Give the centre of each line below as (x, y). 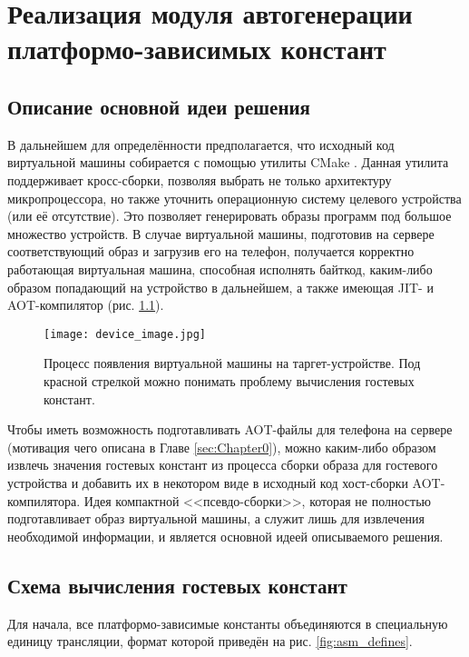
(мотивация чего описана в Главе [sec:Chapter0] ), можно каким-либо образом (222, 447)
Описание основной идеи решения (159, 106)
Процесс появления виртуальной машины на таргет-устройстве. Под (232, 363)
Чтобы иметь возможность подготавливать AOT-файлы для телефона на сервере (230, 429)
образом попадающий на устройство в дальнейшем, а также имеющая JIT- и (220, 287)
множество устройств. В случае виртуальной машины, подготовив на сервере (221, 233)
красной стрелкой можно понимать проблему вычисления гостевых (229, 380)
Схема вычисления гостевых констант (177, 585)
